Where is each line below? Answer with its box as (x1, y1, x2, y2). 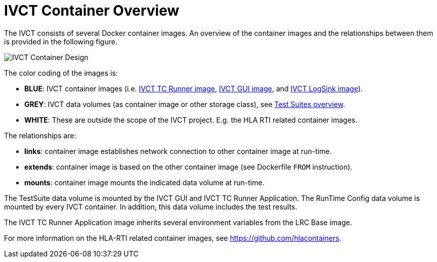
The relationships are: (4, 131, 76, 140)
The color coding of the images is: (4, 68, 118, 77)
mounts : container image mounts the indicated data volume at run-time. (24, 178, 265, 187)
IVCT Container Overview (4, 2, 180, 19)
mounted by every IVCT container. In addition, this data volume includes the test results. (4, 202, 297, 211)
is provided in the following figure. (4, 37, 117, 46)
